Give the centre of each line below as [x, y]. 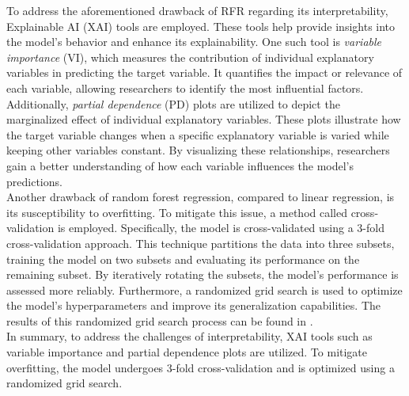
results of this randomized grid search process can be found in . [160, 320]
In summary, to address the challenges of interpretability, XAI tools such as [189, 336]
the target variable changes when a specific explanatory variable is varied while [198, 134]
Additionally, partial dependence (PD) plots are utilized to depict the [173, 103]
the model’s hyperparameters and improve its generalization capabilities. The [194, 305]
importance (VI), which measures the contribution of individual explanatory [190, 57]
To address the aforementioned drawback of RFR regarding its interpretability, [197, 10]
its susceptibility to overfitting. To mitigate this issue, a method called [177, 212]
